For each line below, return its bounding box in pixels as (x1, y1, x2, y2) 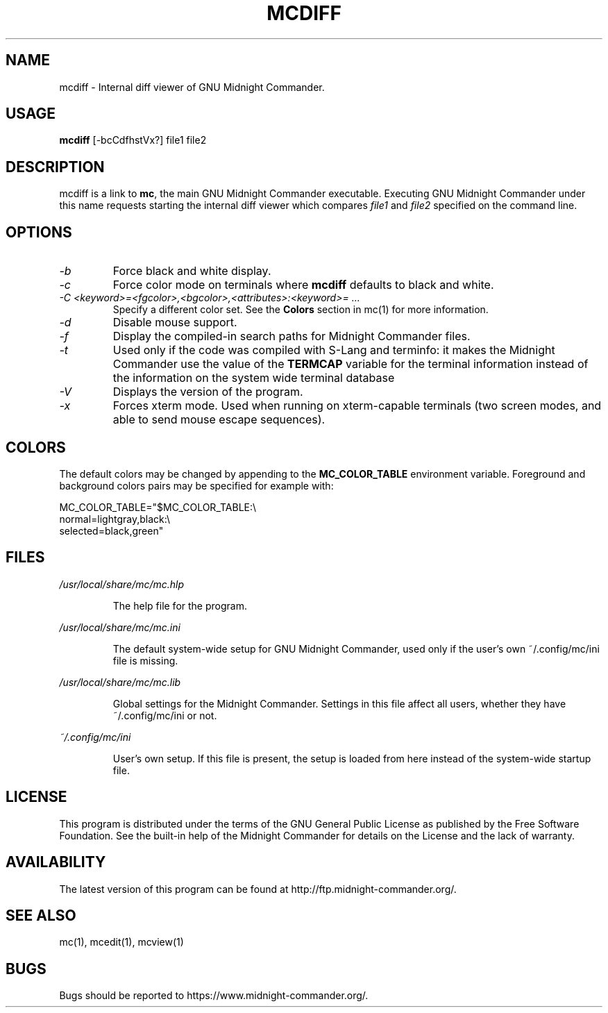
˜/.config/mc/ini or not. (112, 709, 217, 721)
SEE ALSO (6, 906, 76, 924)
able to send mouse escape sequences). (112, 412, 326, 427)
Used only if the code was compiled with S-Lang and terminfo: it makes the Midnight (112, 343, 555, 358)
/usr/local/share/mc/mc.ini (59, 621, 180, 633)
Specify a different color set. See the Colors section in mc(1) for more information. (112, 303, 489, 316)
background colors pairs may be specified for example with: (59, 479, 334, 492)
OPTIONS (6, 223, 72, 241)
